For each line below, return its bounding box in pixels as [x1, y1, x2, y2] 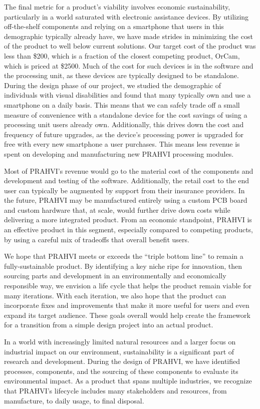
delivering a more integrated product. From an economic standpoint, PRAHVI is [4, 214, 252, 225]
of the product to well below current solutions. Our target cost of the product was [4, 41, 256, 51]
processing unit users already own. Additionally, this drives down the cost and [4, 119, 244, 130]
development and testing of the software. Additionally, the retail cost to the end [4, 175, 249, 186]
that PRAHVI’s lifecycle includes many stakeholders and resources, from [4, 385, 227, 395]
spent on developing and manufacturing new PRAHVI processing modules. [4, 148, 234, 159]
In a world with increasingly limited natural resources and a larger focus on [4, 336, 236, 346]
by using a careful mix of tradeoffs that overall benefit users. [4, 234, 189, 244]
